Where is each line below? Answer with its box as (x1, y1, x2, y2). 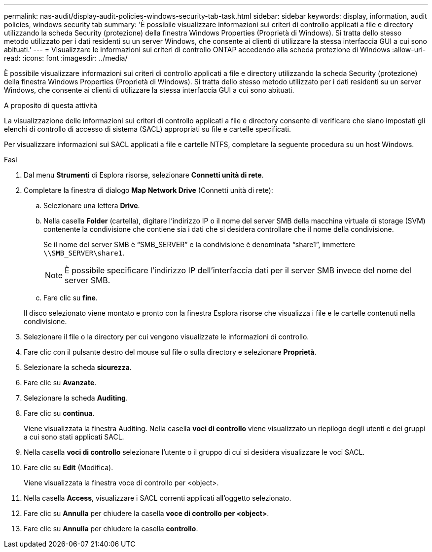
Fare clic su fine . (43, 294, 98, 302)
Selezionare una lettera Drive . (43, 201, 140, 210)
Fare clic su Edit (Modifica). (24, 463, 113, 472)
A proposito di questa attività (4, 101, 98, 110)
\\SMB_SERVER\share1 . (43, 249, 125, 257)
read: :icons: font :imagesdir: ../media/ (4, 54, 128, 62)
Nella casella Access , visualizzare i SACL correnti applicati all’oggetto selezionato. (24, 494, 291, 502)
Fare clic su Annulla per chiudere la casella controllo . (24, 524, 198, 533)
